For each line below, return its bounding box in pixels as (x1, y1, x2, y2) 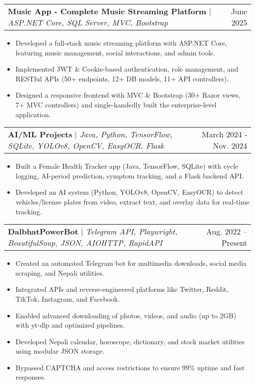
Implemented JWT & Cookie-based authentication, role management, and (15, 64, 238, 74)
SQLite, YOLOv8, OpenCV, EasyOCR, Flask (8, 140, 164, 152)
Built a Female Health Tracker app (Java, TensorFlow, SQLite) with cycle (15, 161, 238, 171)
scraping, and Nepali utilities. (15, 267, 104, 278)
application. (15, 109, 51, 119)
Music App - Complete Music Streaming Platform (8, 5, 206, 17)
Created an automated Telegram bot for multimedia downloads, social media (15, 258, 247, 268)
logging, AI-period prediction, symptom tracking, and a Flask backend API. (15, 170, 244, 180)
